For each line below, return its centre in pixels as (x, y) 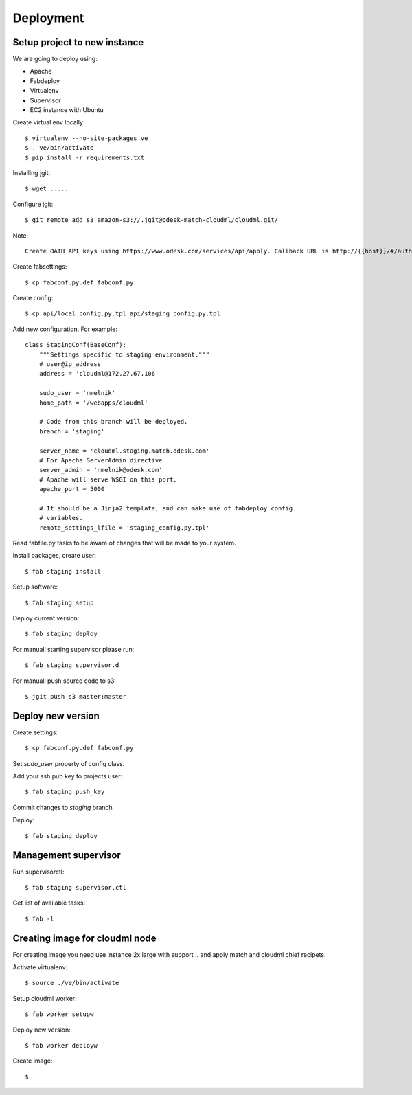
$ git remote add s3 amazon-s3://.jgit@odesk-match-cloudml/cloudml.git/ (152, 220)
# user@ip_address (70, 364)
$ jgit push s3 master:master (76, 696)
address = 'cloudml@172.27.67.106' (99, 374)
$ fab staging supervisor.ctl (76, 887)
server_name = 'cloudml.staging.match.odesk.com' (124, 451)
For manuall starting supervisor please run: (73, 649)
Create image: (33, 1061)
